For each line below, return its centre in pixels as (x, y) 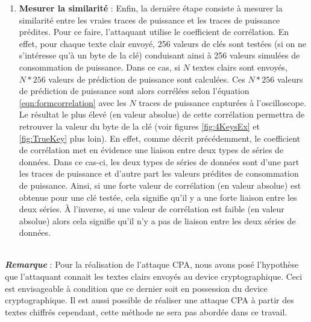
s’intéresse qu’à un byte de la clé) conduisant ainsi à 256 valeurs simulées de (159, 55)
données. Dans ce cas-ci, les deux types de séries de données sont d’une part (159, 161)
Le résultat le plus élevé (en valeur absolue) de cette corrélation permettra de (162, 114)
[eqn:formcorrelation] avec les (73, 102)
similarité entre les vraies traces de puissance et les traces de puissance (149, 20)
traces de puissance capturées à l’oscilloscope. (223, 102)
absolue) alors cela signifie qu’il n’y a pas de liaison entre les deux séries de (157, 220)
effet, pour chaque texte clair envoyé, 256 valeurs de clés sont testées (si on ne (162, 43)
